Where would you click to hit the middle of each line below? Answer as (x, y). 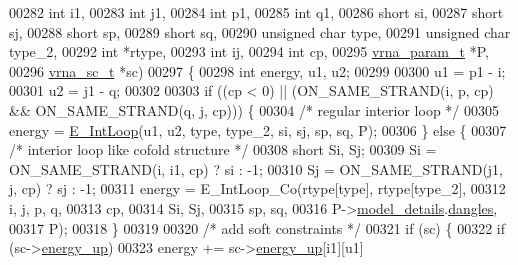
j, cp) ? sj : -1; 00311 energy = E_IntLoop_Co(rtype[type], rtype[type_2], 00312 (257, 188)
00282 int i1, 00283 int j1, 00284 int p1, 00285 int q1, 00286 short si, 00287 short (256, 12)
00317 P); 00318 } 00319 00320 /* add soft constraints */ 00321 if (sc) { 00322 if (257, 227)
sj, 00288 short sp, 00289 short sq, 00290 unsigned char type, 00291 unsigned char (260, 31)
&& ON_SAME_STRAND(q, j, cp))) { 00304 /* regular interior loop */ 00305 (254, 109)
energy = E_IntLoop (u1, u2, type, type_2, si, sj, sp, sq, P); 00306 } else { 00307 (258, 129)
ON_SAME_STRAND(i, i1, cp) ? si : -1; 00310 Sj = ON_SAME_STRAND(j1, (256, 168)
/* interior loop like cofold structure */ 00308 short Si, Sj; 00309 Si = (223, 149)
